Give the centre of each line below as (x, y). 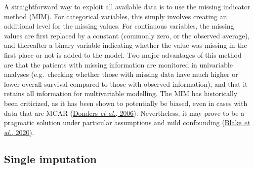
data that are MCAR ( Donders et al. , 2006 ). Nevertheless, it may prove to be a (124, 113)
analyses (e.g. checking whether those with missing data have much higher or (121, 74)
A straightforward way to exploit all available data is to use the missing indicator (127, 6)
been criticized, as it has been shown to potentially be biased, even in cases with (126, 103)
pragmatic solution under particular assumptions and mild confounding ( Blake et (127, 122)
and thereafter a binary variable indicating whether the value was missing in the (126, 45)
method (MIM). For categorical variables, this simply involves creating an (116, 16)
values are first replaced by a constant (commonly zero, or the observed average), (127, 35)
